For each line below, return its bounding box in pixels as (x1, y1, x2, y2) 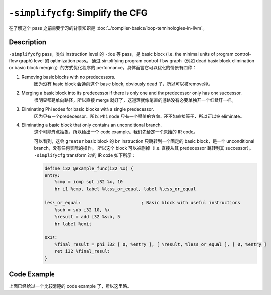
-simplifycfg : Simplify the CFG (9, 7, 148, 18)
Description (9, 38, 47, 47)
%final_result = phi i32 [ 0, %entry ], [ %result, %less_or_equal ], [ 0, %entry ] (54, 241, 267, 247)
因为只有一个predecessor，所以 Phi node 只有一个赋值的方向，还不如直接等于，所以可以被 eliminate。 (34, 113, 245, 119)
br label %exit (54, 221, 92, 227)
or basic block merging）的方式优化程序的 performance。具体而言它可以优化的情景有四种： (9, 65, 197, 71)
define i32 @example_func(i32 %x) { (44, 165, 134, 171)
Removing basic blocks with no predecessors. (21, 74, 116, 80)
